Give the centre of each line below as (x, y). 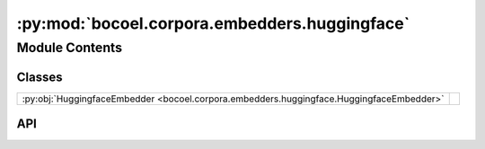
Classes (40, 77)
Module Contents (70, 48)
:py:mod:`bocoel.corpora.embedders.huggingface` (213, 23)
